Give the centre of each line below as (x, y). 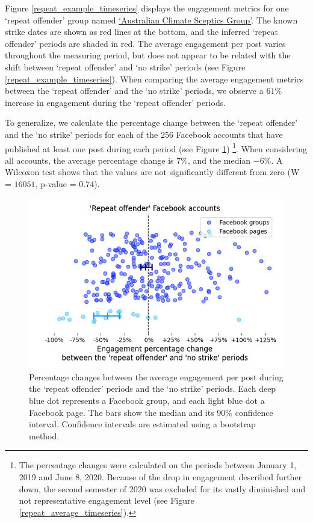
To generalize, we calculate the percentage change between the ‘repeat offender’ (151, 122)
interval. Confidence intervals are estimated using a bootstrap (142, 424)
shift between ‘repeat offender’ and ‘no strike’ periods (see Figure (125, 67)
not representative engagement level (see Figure (107, 500)
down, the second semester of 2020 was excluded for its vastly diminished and (162, 488)
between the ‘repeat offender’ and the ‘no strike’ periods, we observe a (134, 91)
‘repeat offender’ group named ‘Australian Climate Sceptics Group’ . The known (151, 20)
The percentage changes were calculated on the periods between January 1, (158, 465)
